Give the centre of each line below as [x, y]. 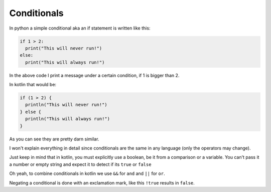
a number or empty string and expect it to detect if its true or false [80, 164]
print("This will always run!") [65, 62]
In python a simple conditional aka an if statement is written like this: [80, 28]
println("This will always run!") [68, 119]
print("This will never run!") [64, 48]
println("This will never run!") [66, 105]
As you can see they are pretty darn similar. [54, 139]
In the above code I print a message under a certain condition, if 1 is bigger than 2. [94, 75]
